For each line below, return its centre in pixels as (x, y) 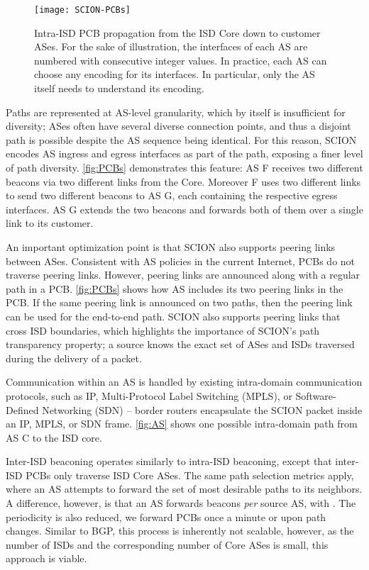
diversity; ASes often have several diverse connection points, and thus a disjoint (178, 126)
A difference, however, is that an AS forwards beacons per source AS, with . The (181, 503)
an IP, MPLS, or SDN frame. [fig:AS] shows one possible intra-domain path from (182, 424)
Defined (22, 409)
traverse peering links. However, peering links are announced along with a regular (183, 275)
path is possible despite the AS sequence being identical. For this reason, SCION (181, 139)
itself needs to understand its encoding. (119, 88)
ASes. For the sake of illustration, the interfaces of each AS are (171, 46)
